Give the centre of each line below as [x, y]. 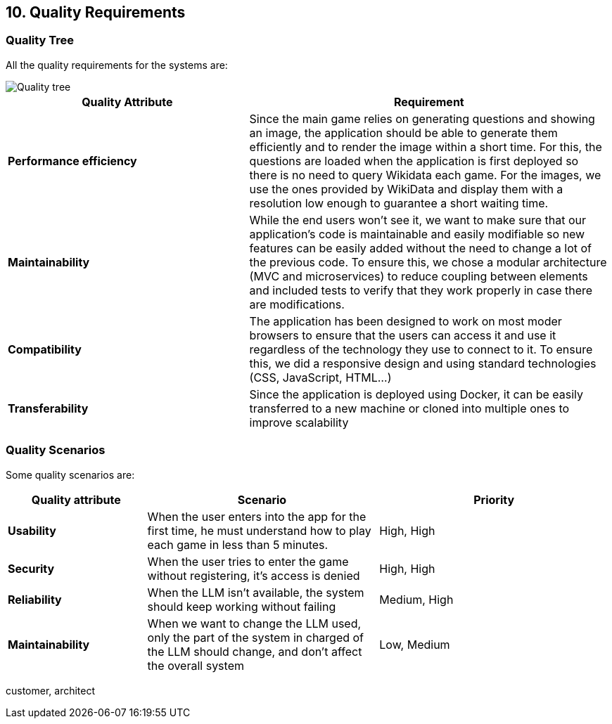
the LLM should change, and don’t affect [255, 651]
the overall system [196, 665]
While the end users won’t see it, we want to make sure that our [417, 220]
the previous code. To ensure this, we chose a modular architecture [428, 262]
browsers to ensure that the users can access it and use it [403, 335]
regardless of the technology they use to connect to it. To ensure [421, 349]
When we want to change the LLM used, [254, 623]
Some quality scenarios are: [70, 474]
